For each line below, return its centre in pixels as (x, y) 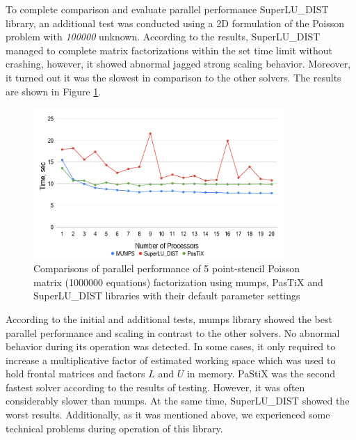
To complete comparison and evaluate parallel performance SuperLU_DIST (167, 9)
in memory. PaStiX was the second (261, 374)
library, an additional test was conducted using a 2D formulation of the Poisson (175, 23)
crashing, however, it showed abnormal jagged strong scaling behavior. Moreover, (178, 64)
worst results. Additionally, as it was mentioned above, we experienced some (168, 415)
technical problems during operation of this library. (114, 428)
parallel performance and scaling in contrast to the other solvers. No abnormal (173, 332)
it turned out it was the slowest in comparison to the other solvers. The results (173, 77)
